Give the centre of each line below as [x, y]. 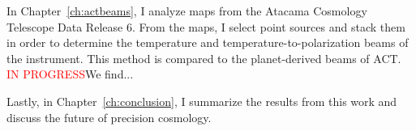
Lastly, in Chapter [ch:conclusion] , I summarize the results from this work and [202, 101]
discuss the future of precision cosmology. [109, 117]
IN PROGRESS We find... [70, 74]
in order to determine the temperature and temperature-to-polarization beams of [208, 42]
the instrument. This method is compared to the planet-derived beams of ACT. [204, 58]
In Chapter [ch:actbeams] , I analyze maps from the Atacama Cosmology [187, 11]
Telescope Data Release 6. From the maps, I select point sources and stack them [206, 26]
